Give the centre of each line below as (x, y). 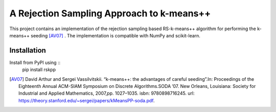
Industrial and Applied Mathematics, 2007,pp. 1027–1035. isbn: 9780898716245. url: (107, 93)
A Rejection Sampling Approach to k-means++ (110, 13)
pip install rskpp (39, 70)
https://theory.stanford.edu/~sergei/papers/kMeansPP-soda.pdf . (87, 100)
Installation (28, 50)
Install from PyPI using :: (35, 62)
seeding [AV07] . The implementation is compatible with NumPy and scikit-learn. (116, 35)
